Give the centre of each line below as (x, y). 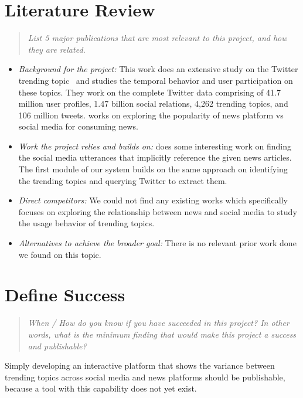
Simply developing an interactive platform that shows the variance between (140, 365)
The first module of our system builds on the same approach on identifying (153, 169)
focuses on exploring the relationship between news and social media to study (158, 211)
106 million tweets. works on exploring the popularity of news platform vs (151, 115)
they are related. (57, 49)
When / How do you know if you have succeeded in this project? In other (159, 323)
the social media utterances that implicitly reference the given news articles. (155, 157)
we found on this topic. (60, 254)
